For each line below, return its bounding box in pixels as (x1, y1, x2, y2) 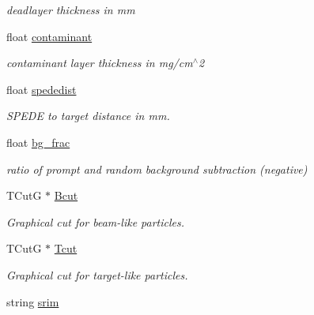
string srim (6, 293, 59, 309)
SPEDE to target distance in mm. (6, 107, 170, 124)
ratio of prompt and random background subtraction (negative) (6, 160, 308, 177)
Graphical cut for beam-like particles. (6, 213, 185, 230)
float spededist (6, 81, 77, 97)
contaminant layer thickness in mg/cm (6, 54, 193, 71)
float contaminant (6, 28, 93, 44)
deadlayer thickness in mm (6, 2, 135, 17)
